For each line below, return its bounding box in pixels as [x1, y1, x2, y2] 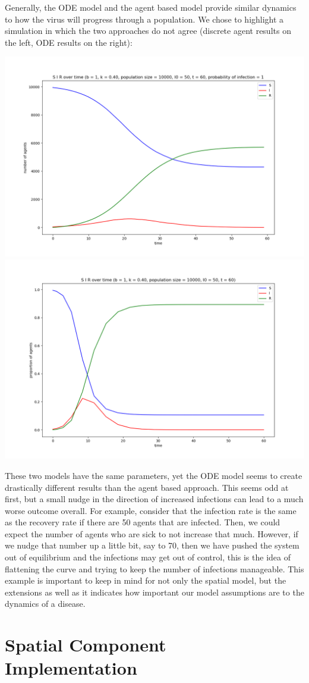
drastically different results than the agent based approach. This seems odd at [5, 481, 289, 493]
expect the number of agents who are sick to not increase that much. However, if [5, 527, 298, 540]
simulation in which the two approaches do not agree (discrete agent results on [5, 24, 291, 37]
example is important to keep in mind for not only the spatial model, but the [5, 574, 286, 587]
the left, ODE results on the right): [5, 36, 133, 48]
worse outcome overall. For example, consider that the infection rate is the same [5, 504, 297, 516]
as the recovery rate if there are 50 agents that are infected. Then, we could [5, 516, 280, 528]
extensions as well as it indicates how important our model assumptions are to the [5, 585, 304, 598]
